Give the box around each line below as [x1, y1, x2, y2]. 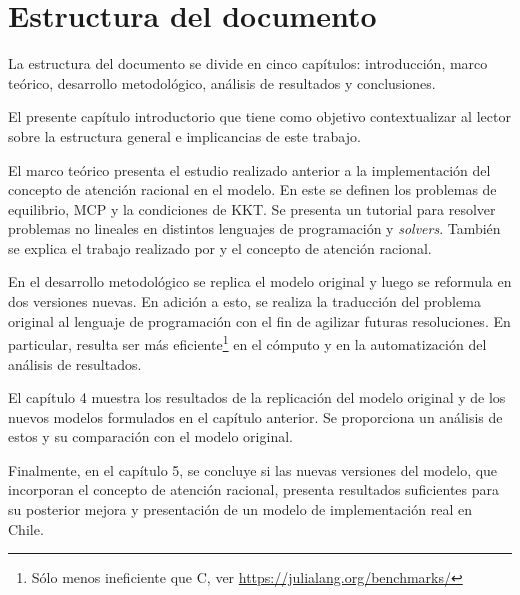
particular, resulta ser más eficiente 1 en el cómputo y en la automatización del [8, 331, 487, 354]
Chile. [8, 518, 44, 539]
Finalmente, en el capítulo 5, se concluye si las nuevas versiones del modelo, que [8, 459, 498, 480]
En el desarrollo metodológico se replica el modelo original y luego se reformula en [8, 271, 512, 292]
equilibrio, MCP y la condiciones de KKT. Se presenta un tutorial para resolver [8, 198, 496, 219]
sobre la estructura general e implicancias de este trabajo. [8, 125, 361, 146]
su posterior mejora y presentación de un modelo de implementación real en [8, 499, 472, 520]
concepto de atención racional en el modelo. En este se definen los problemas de [8, 179, 497, 200]
